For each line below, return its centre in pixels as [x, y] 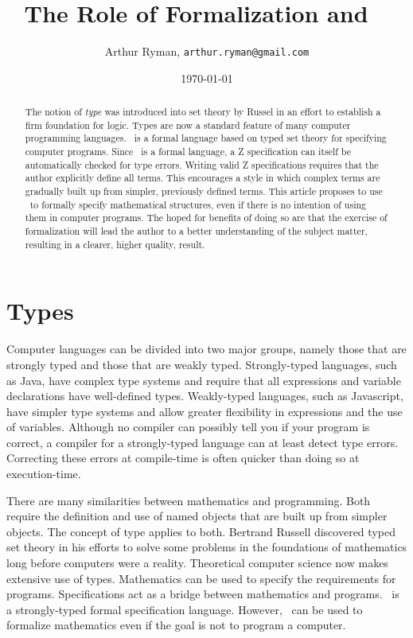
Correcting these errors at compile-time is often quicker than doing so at [183, 458]
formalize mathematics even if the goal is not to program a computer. [176, 625]
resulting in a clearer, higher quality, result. [115, 244]
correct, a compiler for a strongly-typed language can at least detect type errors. [203, 442]
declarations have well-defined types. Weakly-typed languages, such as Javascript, [205, 396]
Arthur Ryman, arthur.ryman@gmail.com [207, 51]
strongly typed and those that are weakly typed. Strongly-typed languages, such [202, 364]
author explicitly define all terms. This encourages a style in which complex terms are [203, 178]
